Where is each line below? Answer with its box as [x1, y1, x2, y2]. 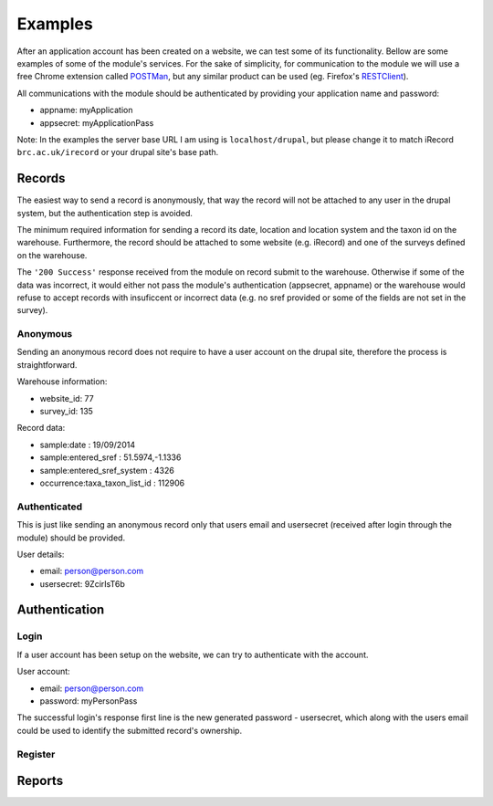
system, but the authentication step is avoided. [16, 207, 194, 218]
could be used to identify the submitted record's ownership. [16, 725, 242, 736]
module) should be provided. [16, 532, 126, 543]
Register [16, 748, 56, 760]
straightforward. [16, 359, 78, 370]
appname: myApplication [39, 105, 133, 116]
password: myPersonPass [39, 696, 138, 707]
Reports [16, 773, 64, 789]
